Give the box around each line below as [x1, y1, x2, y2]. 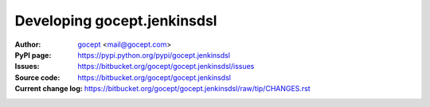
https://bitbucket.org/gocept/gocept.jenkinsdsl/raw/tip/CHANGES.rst [84, 84, 311, 94]
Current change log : [14, 84, 83, 94]
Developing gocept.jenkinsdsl [14, 12, 217, 29]
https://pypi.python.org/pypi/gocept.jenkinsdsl [77, 50, 231, 59]
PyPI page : [14, 50, 52, 59]
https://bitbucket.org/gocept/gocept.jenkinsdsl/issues [77, 62, 255, 71]
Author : [14, 40, 41, 49]
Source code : [14, 72, 61, 82]
